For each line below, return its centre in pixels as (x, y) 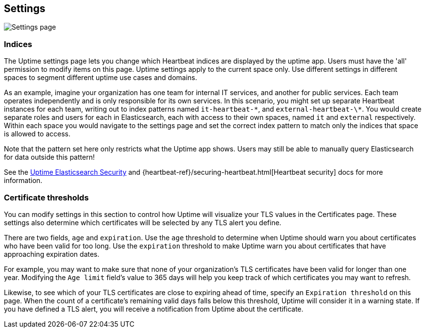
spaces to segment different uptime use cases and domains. (101, 78)
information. (23, 181)
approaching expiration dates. (52, 254)
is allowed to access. (37, 134)
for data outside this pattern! (49, 157)
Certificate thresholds (46, 197)
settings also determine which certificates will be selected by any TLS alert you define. (143, 222)
